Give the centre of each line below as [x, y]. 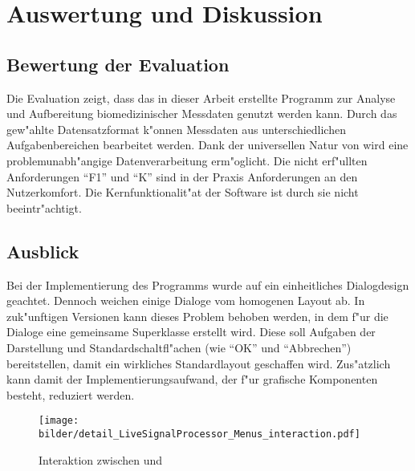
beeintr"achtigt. [44, 207]
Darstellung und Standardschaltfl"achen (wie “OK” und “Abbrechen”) [179, 347]
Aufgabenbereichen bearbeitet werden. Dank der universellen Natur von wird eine [207, 145]
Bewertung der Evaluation [118, 64]
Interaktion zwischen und [101, 459]
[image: [59, 421]
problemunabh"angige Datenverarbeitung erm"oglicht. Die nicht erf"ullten [187, 160]
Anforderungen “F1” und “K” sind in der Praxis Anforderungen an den [182, 176]
